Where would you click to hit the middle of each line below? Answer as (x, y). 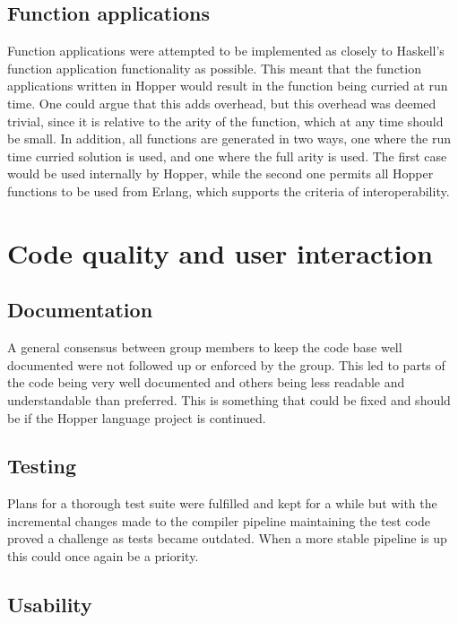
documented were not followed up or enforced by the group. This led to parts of (226, 364)
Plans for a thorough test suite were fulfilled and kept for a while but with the (222, 503)
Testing (42, 466)
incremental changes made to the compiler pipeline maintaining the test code (219, 520)
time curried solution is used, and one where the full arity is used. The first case (227, 156)
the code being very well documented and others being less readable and (206, 382)
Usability (50, 605)
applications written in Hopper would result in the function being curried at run (228, 86)
